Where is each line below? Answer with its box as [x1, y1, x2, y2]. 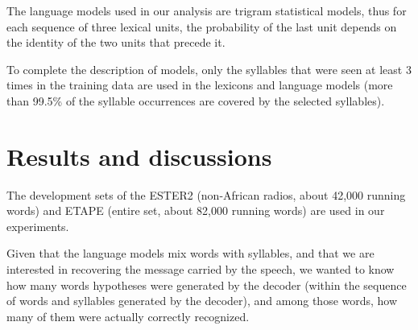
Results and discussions [6, 139, 272, 172]
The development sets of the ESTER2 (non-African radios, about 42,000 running [6, 186, 406, 203]
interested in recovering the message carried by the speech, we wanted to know [6, 261, 395, 278]
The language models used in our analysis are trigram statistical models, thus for [6, 2, 407, 19]
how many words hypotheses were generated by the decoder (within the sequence [6, 276, 407, 293]
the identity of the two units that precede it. [6, 34, 226, 51]
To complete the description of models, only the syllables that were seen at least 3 [6, 60, 412, 77]
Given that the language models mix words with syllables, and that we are [6, 245, 375, 262]
